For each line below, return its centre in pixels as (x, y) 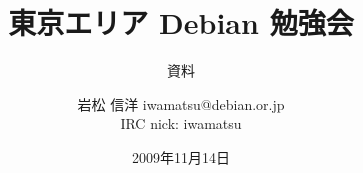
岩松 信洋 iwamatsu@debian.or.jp (181, 103)
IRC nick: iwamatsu (181, 123)
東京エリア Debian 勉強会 (181, 22)
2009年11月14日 (181, 156)
